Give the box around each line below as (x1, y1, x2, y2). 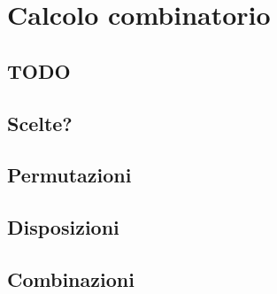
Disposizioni (7, 213, 119, 241)
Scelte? (7, 109, 73, 136)
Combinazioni (7, 265, 135, 292)
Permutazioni (7, 161, 132, 189)
